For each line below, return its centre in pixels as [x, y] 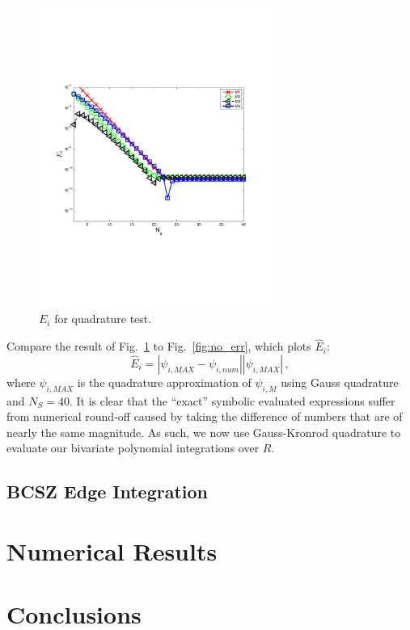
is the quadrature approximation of [164, 382]
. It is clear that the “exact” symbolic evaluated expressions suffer [232, 400]
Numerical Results [112, 550]
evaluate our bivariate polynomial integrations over [133, 448]
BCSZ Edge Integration [108, 491]
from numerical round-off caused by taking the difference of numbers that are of [205, 416]
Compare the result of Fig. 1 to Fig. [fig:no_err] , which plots [159, 346]
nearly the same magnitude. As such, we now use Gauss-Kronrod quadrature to [204, 432]
